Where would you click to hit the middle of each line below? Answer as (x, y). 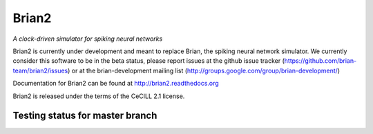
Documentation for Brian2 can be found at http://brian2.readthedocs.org (116, 84)
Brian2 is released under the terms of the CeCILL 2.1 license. (99, 96)
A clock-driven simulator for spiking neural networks (88, 39)
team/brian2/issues (40, 70)
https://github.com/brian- (321, 61)
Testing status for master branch (85, 116)
